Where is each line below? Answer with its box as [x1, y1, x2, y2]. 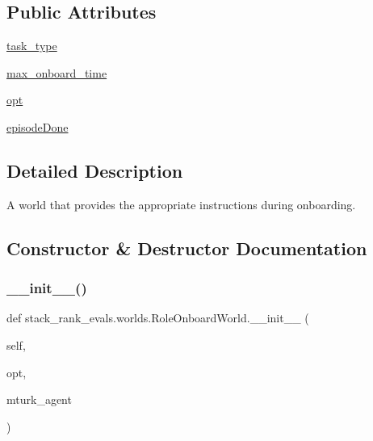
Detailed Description [6, 157, 183, 183]
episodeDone [6, 118, 69, 135]
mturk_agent [6, 391, 72, 408]
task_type [6, 37, 57, 54]
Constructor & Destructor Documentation [6, 235, 367, 260]
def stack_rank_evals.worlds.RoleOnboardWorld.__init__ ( [6, 309, 309, 326]
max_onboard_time [6, 64, 107, 81]
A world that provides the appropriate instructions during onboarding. [6, 195, 356, 212]
